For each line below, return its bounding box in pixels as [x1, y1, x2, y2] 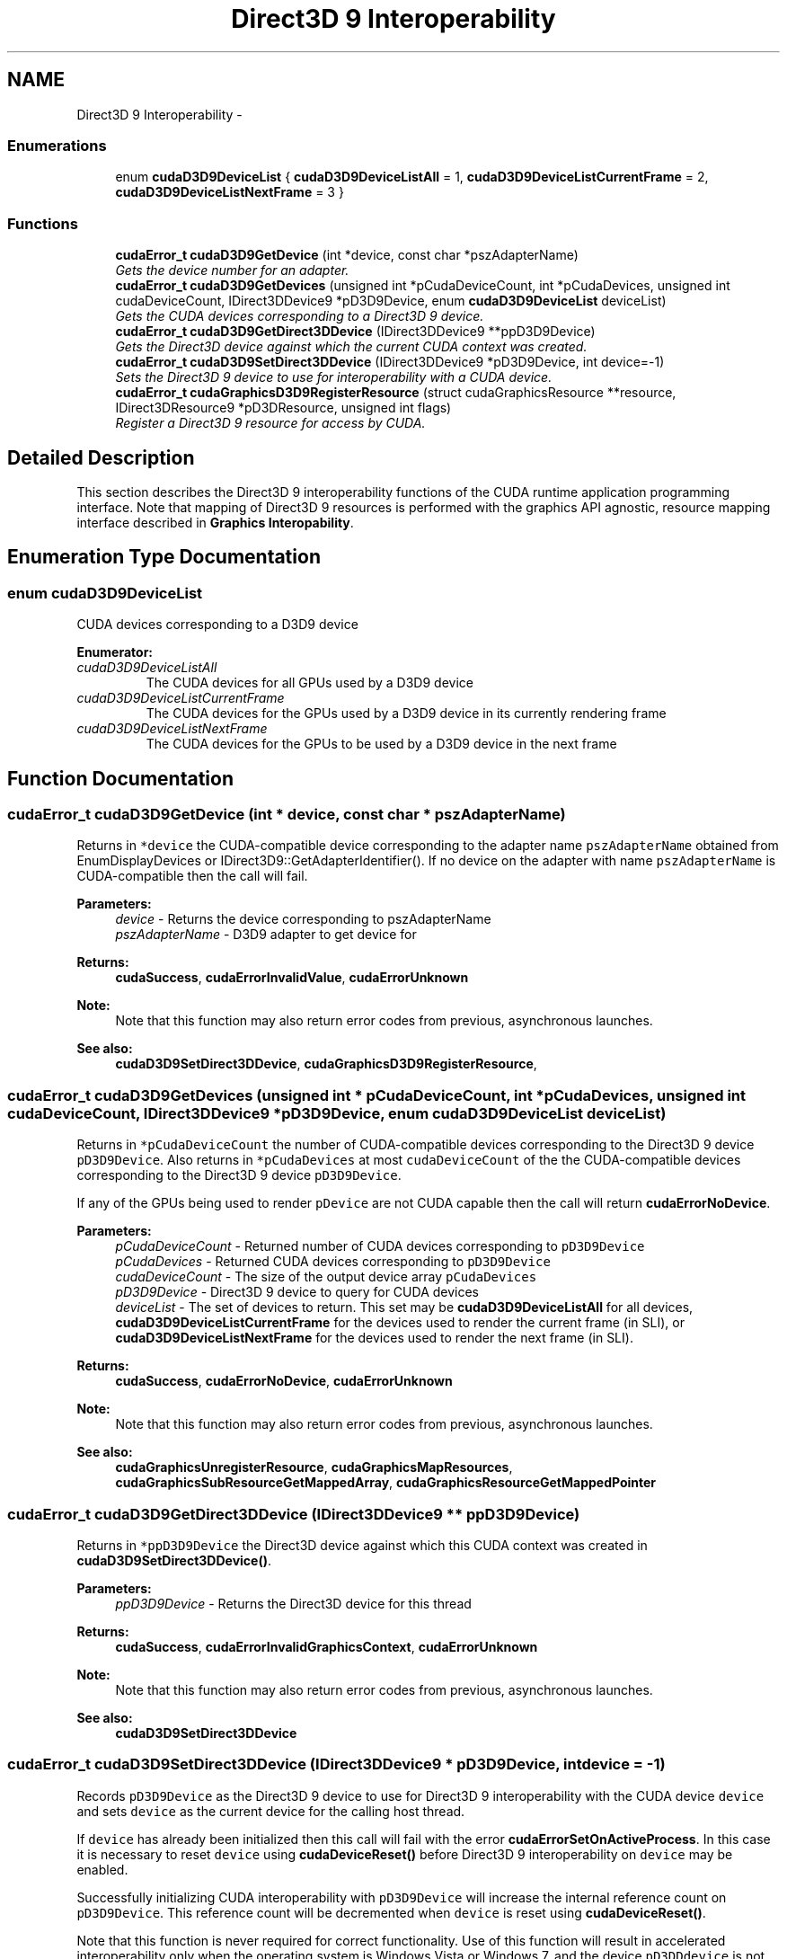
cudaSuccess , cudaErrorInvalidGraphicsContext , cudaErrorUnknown [115, 1638, 538, 1654]
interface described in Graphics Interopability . [76, 514, 354, 530]
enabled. [76, 1861, 128, 1877]
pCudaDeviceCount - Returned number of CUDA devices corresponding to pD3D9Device [115, 1238, 645, 1254]
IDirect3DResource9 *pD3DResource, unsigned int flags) [115, 400, 452, 416]
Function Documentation [7, 767, 234, 790]
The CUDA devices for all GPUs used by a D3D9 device [146, 675, 473, 691]
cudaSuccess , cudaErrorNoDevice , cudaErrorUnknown [115, 1373, 453, 1389]
